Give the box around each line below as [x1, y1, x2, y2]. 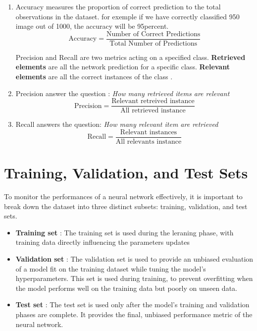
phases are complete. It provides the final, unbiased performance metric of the [15, 309, 253, 319]
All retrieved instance [120, 107, 186, 114]
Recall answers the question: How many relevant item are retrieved [15, 119, 218, 129]
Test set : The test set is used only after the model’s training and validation [15, 299, 250, 310]
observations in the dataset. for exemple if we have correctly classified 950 [15, 11, 240, 21]
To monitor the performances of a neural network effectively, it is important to [4, 191, 243, 202]
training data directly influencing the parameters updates [15, 237, 190, 247]
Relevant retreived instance [111, 98, 195, 105]
